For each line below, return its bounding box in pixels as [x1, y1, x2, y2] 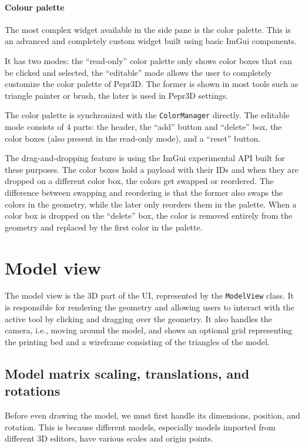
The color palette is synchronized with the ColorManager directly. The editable [5, 109, 290, 121]
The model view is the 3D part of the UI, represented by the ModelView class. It [5, 289, 294, 302]
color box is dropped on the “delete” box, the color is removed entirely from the [5, 209, 293, 222]
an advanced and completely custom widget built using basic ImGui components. [5, 35, 297, 47]
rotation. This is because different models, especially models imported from [5, 420, 276, 433]
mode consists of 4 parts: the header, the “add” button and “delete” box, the [5, 121, 282, 133]
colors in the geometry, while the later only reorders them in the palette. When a [5, 198, 297, 210]
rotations [5, 382, 61, 400]
